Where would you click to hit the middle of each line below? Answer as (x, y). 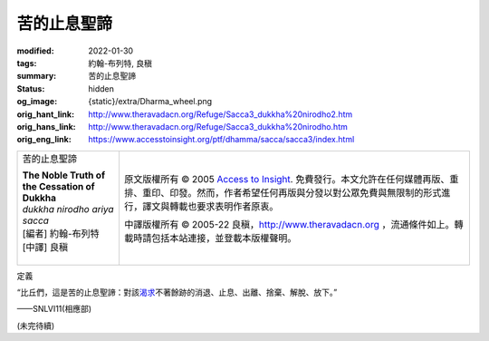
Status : (31, 88)
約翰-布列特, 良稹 (120, 63)
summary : (37, 76)
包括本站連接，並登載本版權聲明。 (224, 238)
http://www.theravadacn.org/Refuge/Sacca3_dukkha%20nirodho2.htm (221, 114)
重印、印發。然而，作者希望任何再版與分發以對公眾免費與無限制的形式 (292, 192)
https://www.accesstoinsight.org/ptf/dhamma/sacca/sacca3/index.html (221, 140)
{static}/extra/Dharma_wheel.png (150, 102)
